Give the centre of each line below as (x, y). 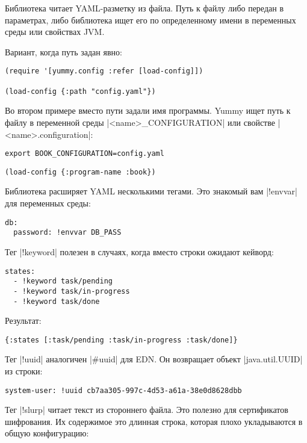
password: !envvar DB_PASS (67, 233)
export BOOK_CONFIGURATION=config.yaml (85, 154)
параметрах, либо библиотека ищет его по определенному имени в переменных (150, 20)
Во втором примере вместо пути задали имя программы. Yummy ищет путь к (148, 110)
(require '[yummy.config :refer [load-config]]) (104, 71)
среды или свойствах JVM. (55, 32)
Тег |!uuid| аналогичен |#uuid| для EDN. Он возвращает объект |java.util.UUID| (154, 359)
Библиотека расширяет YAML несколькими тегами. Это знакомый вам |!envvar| (151, 191)
